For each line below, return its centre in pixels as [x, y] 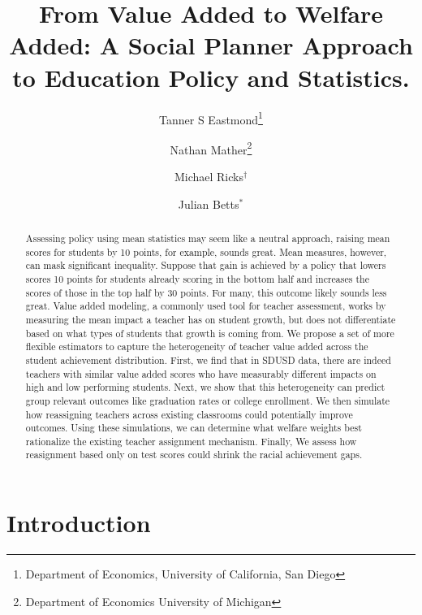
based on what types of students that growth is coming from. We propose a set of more [210, 333]
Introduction [79, 523]
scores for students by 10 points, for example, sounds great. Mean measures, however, [206, 251]
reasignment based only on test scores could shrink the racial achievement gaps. [194, 455]
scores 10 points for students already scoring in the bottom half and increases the [197, 278]
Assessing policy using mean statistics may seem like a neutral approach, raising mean [208, 238]
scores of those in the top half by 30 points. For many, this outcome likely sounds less [206, 292]
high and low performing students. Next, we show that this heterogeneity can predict [205, 387]
